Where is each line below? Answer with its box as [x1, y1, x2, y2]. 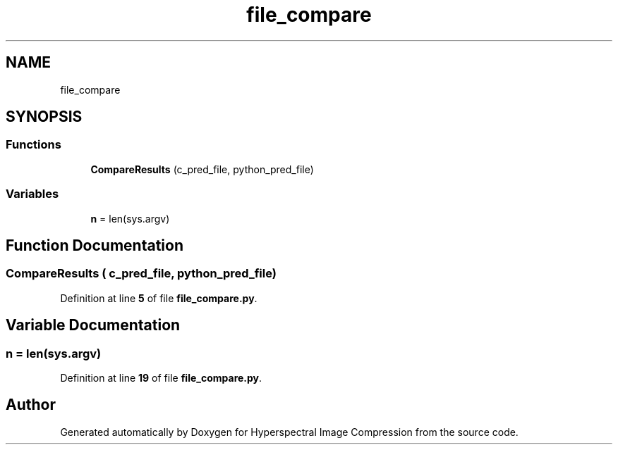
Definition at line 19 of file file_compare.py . [60, 372, 262, 384]
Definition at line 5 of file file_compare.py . [60, 292, 257, 304]
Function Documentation [6, 236, 183, 254]
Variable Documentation [6, 316, 181, 335]
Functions [6, 137, 61, 152]
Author [6, 396, 56, 414]
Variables [6, 187, 59, 201]
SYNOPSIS [6, 108, 83, 126]
